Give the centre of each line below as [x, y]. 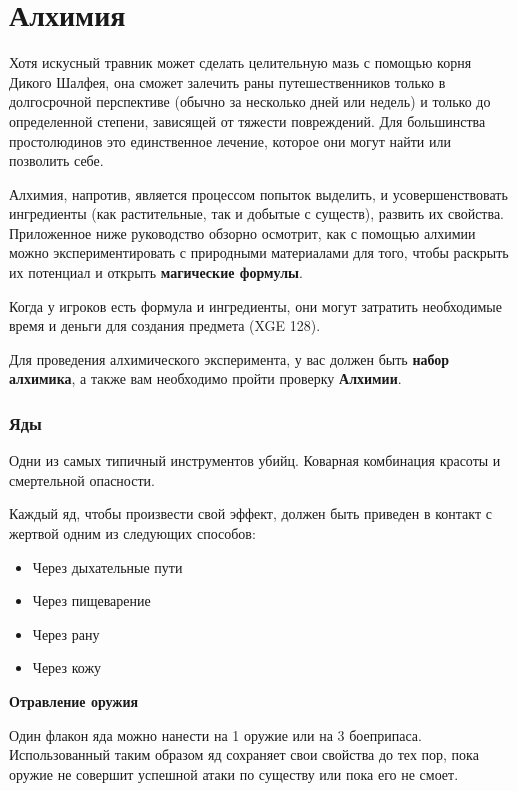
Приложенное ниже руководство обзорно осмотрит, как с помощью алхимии [242, 232]
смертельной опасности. [82, 479]
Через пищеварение [91, 600]
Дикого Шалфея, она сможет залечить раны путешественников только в [227, 81]
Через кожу [67, 667]
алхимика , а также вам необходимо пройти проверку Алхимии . [205, 378]
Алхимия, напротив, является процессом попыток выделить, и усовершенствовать [258, 193]
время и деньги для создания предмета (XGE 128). [165, 325]
